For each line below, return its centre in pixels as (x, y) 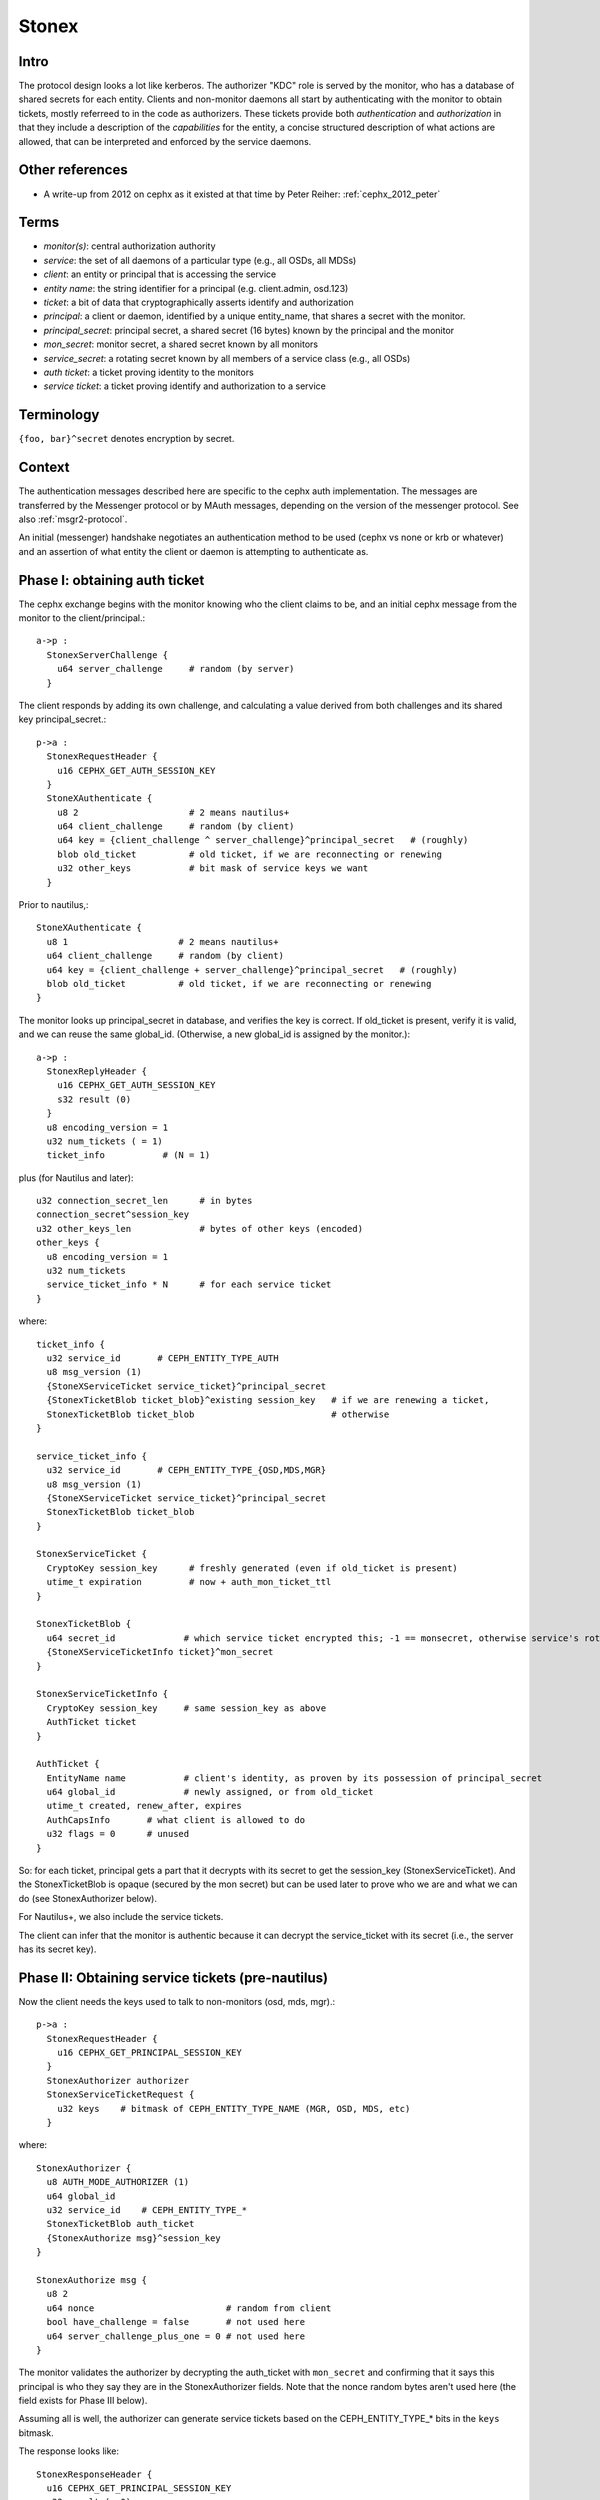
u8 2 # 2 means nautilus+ (173, 812)
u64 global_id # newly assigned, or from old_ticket (210, 1792)
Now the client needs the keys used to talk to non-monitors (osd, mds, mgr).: (176, 2001)
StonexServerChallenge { (107, 654)
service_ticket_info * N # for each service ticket (189, 1284)
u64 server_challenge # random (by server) (175, 669)
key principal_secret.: (62, 719)
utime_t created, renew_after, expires (144, 1806)
